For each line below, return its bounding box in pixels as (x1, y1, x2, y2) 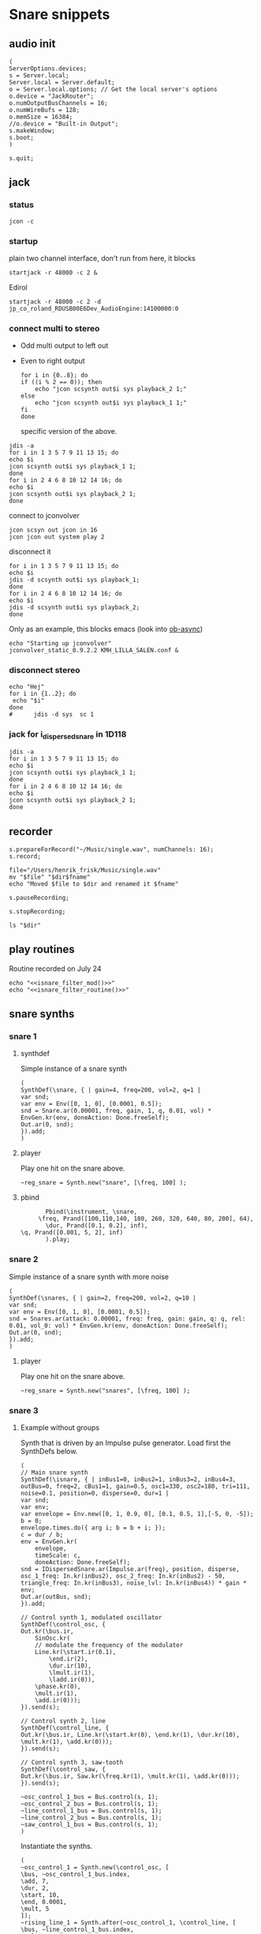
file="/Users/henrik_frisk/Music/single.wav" (9, 866, 161, 874)
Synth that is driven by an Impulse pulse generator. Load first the (20, 1438, 231, 1448)
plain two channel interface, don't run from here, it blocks (9, 253, 196, 263)
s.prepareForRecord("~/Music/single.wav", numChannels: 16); (9, 846, 214, 853)
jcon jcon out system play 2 (9, 533, 105, 541)
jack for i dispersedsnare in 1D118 (9, 728, 127, 741)
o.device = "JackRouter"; (9, 92, 94, 100)
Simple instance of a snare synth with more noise (9, 1271, 169, 1281)
